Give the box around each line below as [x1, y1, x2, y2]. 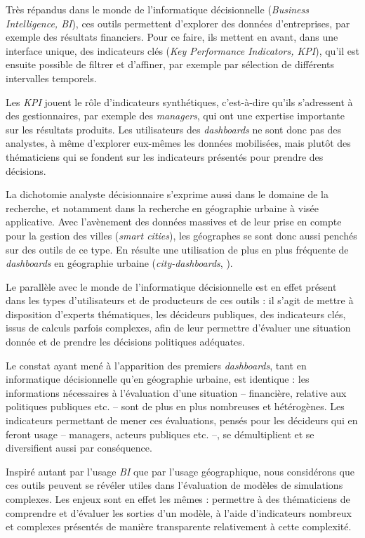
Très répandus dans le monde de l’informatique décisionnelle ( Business [6, 2, 309, 16]
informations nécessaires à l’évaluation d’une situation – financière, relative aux [6, 385, 347, 400]
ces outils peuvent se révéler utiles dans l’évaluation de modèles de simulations [6, 478, 343, 492]
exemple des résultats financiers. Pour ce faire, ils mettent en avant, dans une [6, 29, 338, 44]
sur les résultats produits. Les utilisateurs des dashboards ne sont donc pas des [6, 122, 342, 136]
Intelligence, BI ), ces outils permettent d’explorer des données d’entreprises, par [6, 15, 350, 30]
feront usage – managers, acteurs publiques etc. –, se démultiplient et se [6, 426, 314, 441]
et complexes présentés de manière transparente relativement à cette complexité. [6, 519, 352, 534]
